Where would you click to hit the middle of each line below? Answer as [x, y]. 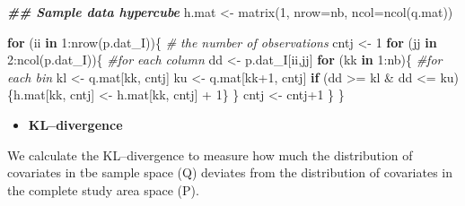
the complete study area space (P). [103, 189]
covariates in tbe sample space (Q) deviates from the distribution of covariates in [230, 172]
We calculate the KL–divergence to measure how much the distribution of [210, 154]
